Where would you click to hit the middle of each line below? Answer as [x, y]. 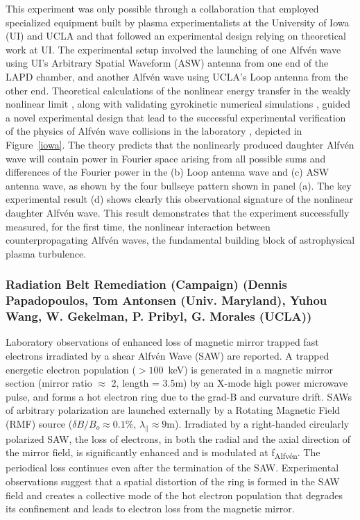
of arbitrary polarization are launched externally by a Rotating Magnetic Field [173, 410]
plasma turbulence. [46, 253]
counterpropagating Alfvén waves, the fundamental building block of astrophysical [180, 240]
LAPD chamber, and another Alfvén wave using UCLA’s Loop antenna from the [177, 76]
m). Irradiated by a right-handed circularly [258, 423]
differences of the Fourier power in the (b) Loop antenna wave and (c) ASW [168, 172]
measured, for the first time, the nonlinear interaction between [138, 226]
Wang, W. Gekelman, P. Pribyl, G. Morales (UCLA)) [159, 316]
